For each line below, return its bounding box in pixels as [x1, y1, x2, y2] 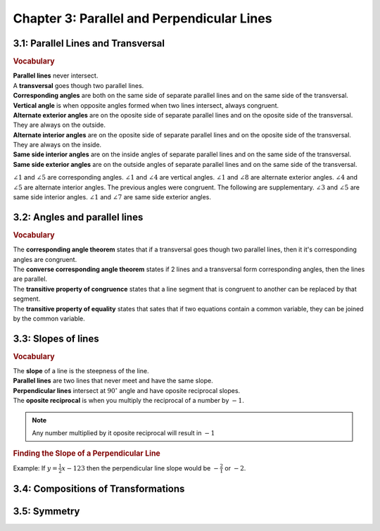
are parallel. [13, 275, 48, 283]
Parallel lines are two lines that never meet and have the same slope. [13, 377, 214, 385]
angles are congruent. [13, 255, 77, 263]
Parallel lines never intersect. [13, 71, 99, 80]
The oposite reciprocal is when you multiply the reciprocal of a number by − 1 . [13, 396, 244, 405]
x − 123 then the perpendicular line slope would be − [61, 463, 220, 472]
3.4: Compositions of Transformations [13, 482, 185, 494]
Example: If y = [13, 463, 58, 472]
